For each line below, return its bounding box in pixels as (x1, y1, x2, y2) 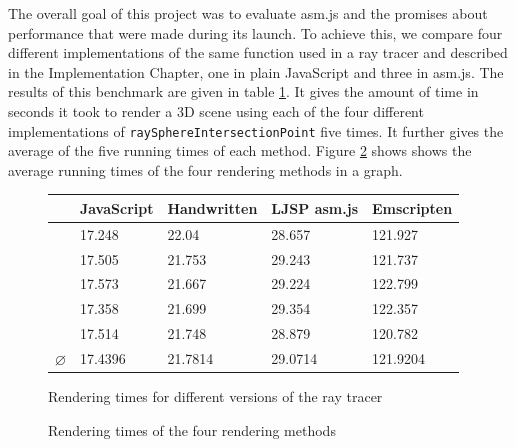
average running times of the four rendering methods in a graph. (8, 159, 403, 180)
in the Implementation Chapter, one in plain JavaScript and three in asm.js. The (8, 61, 504, 82)
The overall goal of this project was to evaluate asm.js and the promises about (8, 3, 488, 23)
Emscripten (372, 197, 453, 218)
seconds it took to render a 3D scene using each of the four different (8, 100, 424, 121)
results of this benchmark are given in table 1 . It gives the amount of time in (8, 81, 479, 102)
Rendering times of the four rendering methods (48, 419, 336, 440)
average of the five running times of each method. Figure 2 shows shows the (8, 140, 472, 161)
